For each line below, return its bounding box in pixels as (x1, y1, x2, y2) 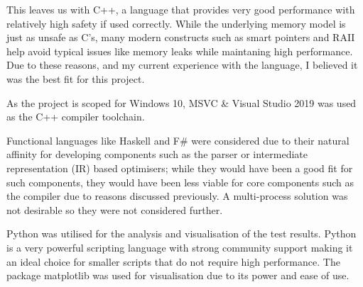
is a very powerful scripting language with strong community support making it (6, 240, 353, 254)
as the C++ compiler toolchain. (6, 109, 145, 124)
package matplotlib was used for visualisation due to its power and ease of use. (6, 268, 350, 283)
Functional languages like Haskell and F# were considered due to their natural (6, 133, 350, 147)
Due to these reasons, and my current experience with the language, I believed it (6, 57, 358, 72)
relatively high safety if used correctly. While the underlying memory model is (6, 16, 346, 30)
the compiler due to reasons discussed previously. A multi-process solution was (6, 188, 348, 203)
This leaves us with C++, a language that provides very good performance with (6, 2, 355, 16)
